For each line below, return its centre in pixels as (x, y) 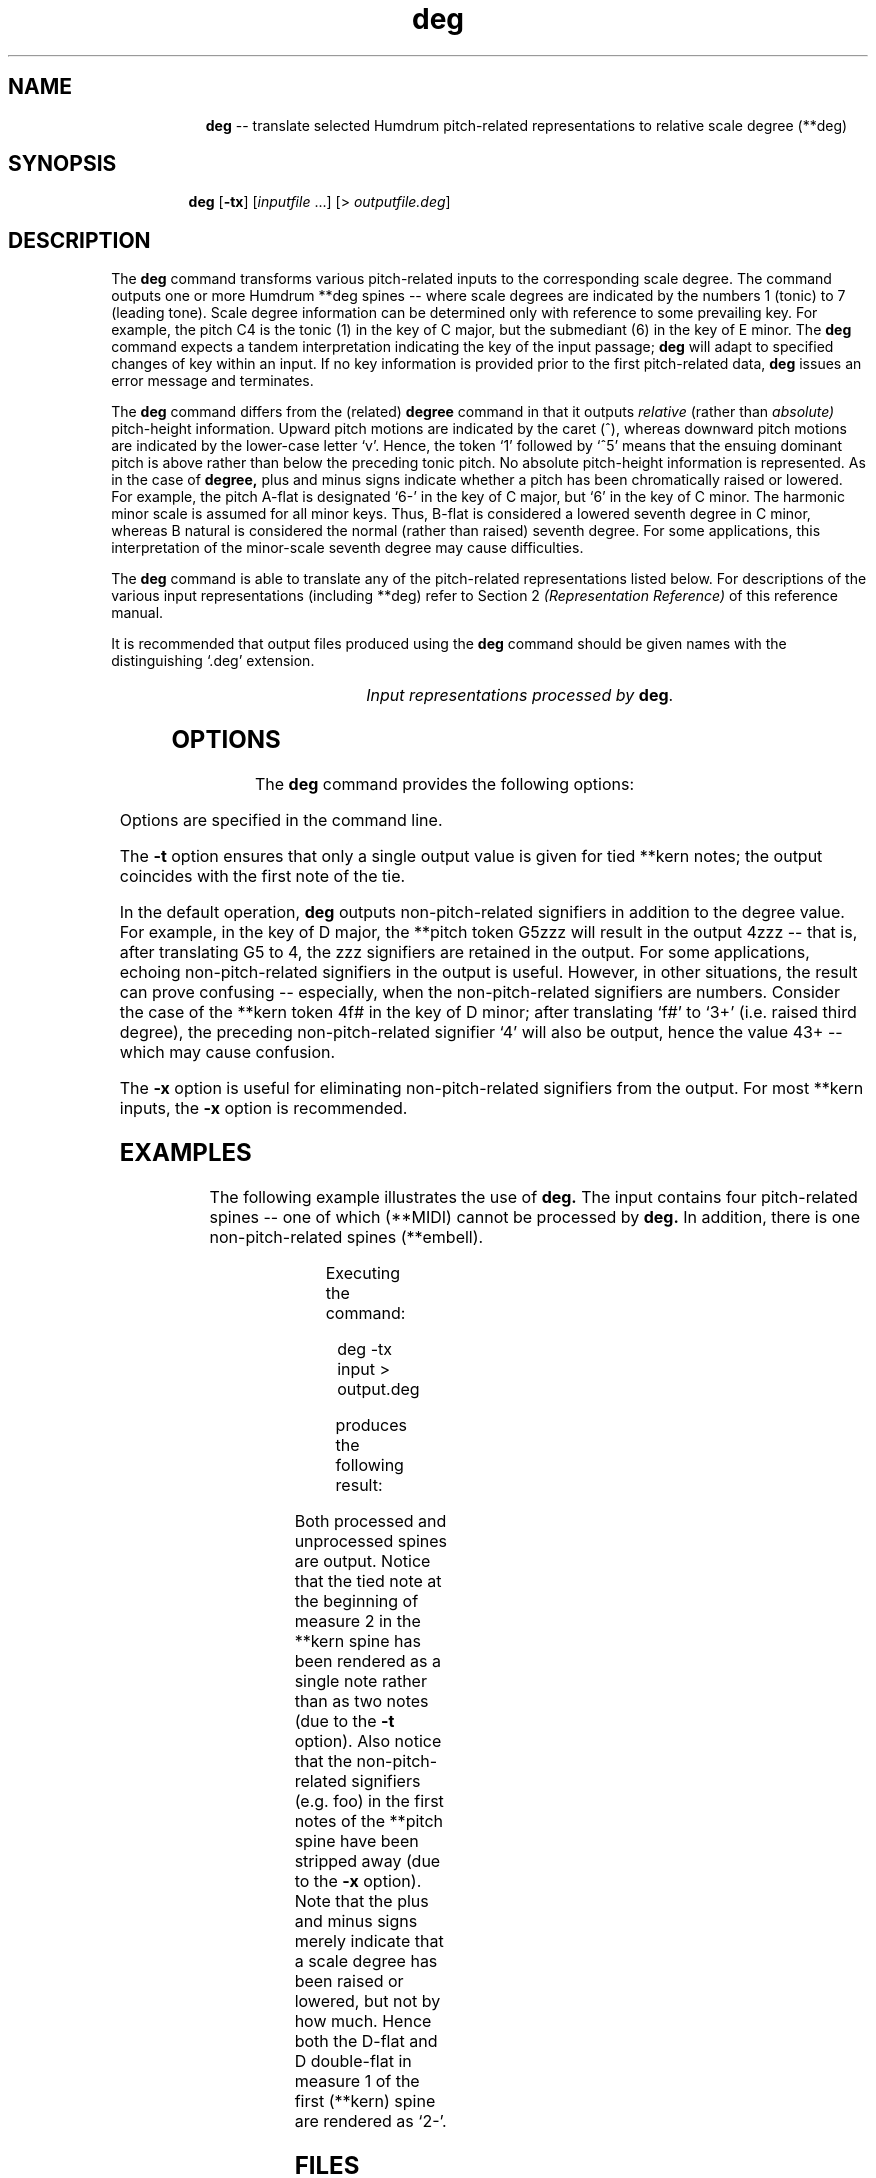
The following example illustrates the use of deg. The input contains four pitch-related (533, 1196)
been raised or (349, 1980)
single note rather (360, 1680)
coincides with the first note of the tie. (262, 876)
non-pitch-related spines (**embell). (346, 1236)
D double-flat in (353, 2060)
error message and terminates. (212, 381)
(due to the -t (344, 1720)
